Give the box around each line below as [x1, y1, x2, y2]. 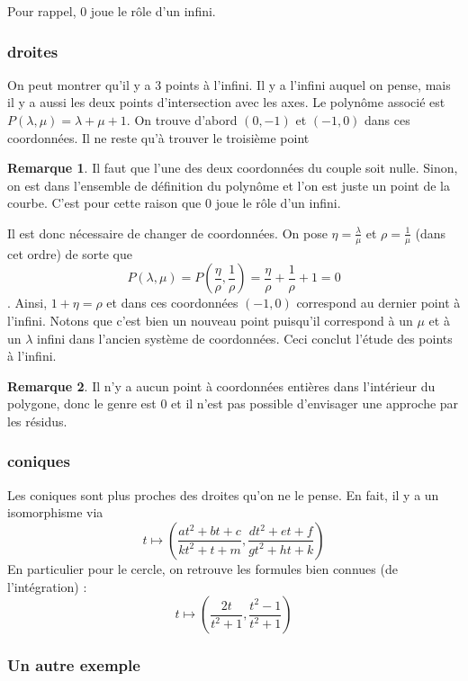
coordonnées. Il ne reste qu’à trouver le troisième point [7, 128, 310, 147]
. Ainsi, [7, 293, 48, 312]
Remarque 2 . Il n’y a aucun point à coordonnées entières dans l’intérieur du [7, 376, 436, 395]
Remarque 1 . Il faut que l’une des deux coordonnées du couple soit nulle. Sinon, [7, 158, 458, 177]
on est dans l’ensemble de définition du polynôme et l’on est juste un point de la [7, 175, 450, 194]
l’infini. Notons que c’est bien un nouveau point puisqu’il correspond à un [7, 310, 413, 329]
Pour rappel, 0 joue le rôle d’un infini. [7, 2, 216, 20]
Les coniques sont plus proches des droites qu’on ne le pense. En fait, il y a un [7, 485, 439, 504]
